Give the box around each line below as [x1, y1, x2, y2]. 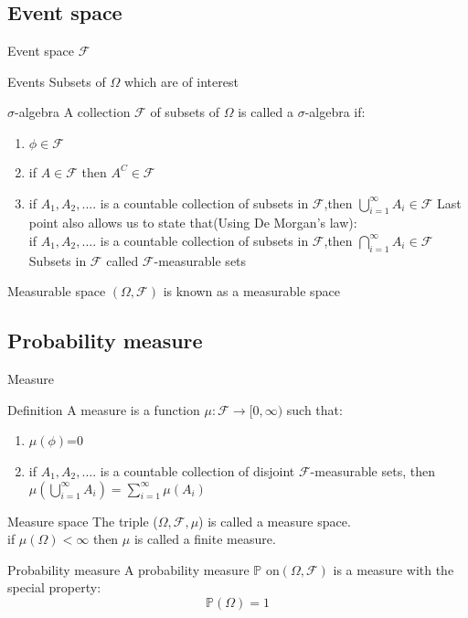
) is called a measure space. [198, 511, 351, 530]
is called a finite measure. [133, 529, 276, 549]
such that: [286, 400, 343, 419]
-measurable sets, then [310, 461, 435, 480]
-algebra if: [304, 102, 366, 122]
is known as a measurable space [163, 282, 340, 301]
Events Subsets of [7, 71, 106, 91]
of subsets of [150, 102, 220, 122]
